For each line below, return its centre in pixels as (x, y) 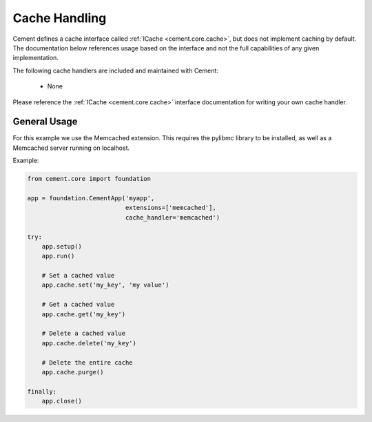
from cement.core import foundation (89, 179)
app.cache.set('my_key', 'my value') (105, 285)
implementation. (35, 58)
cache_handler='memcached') (173, 217)
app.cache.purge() (73, 372)
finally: (42, 391)
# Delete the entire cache (87, 362)
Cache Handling (60, 18)
